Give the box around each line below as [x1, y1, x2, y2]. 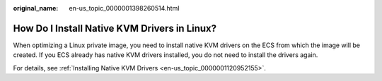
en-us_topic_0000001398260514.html [69, 4, 180, 12]
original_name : [13, 4, 59, 12]
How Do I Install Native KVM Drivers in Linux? [13, 22, 217, 35]
